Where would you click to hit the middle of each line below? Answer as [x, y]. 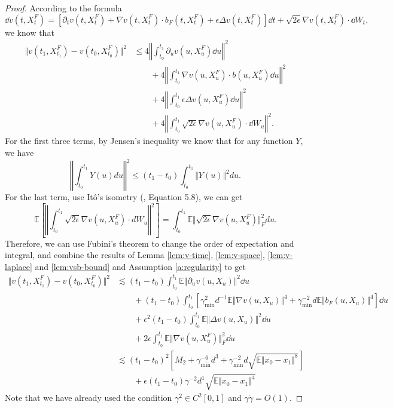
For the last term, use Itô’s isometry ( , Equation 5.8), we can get [124, 197]
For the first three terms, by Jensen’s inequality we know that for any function [149, 141]
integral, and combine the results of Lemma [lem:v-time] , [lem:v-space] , [135, 255]
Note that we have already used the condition [89, 398]
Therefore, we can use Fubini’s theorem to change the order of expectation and [150, 243]
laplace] [19, 266]
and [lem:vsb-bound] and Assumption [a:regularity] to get [140, 266]
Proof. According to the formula [63, 8]
